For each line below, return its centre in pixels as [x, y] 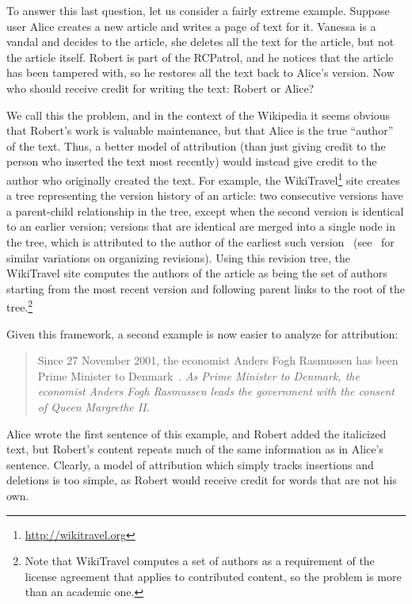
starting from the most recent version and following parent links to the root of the [206, 288]
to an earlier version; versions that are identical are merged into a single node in [201, 226]
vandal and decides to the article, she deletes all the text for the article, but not [200, 42]
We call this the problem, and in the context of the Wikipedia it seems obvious [198, 115]
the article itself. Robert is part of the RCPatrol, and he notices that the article [200, 57]
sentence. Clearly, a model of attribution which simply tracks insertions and [190, 464]
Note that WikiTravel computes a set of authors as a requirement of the [200, 561]
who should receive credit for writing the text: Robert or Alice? [160, 88]
